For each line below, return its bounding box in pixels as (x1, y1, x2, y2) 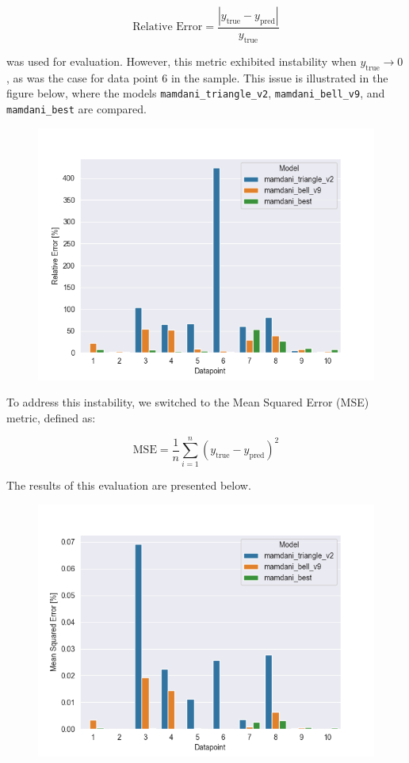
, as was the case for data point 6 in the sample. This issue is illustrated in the (6, 69, 388, 86)
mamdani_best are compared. (6, 100, 147, 116)
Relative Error (132, 21, 203, 33)
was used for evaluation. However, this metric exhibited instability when (6, 52, 357, 69)
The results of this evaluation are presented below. (6, 477, 251, 494)
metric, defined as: (6, 409, 96, 425)
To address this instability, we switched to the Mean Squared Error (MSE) (6, 394, 369, 410)
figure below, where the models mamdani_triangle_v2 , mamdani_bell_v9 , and (6, 85, 385, 101)
